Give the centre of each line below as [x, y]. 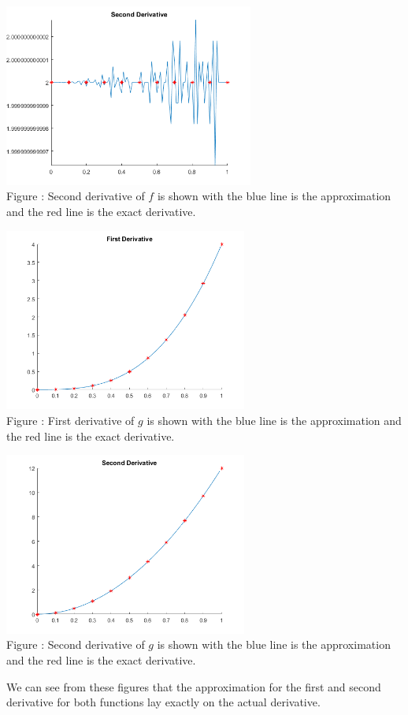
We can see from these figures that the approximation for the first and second [194, 686]
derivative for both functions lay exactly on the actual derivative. [163, 702]
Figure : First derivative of [70, 420]
